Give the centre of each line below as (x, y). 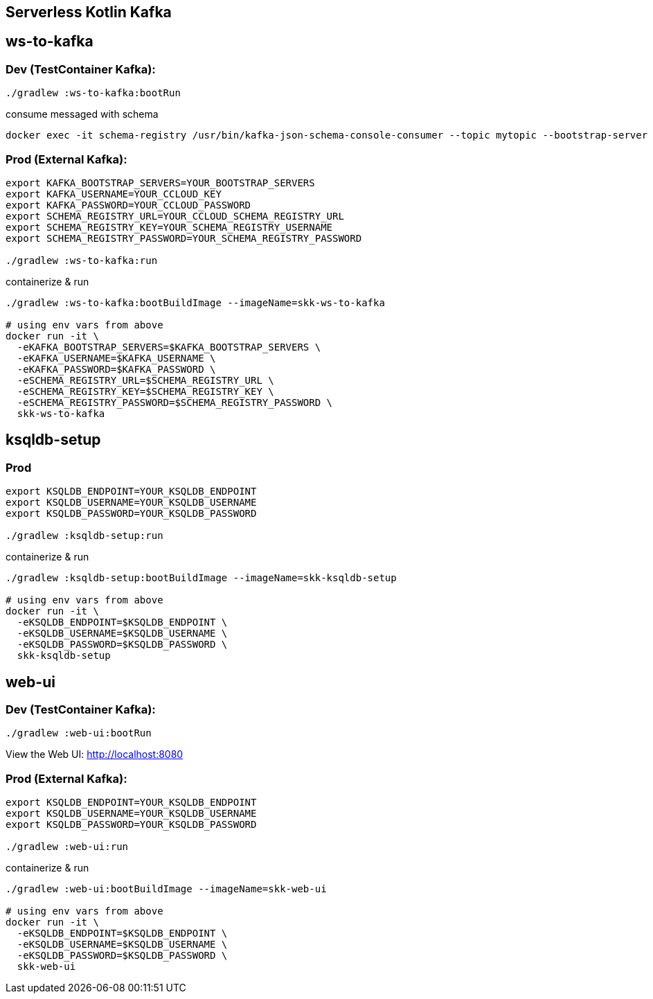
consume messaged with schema (82, 114)
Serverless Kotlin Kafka (89, 12)
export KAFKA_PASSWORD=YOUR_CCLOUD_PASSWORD (128, 205)
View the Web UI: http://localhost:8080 (95, 754)
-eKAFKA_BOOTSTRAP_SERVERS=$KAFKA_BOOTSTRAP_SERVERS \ (169, 347)
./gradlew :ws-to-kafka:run (82, 260)
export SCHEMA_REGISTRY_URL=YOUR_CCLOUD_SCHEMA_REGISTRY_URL (175, 216)
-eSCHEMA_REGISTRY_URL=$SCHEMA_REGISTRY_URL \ (145, 380)
